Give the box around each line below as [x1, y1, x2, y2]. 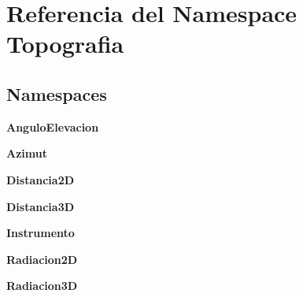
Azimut [6, 145, 47, 161]
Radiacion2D [6, 251, 78, 267]
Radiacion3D [6, 277, 78, 294]
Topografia [6, 28, 124, 60]
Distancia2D [6, 171, 75, 187]
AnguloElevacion [6, 118, 99, 135]
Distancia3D [6, 198, 75, 214]
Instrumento [6, 225, 75, 241]
